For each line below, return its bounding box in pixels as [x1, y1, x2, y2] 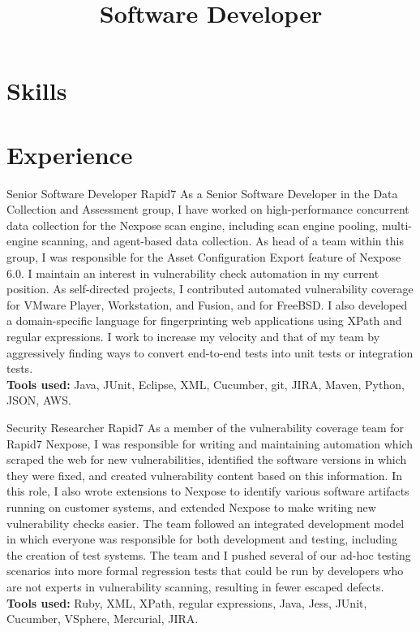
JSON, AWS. [6, 392, 71, 409]
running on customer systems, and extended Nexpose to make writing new [6, 498, 376, 515]
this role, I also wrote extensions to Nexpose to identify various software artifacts [6, 483, 409, 500]
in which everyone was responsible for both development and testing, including [6, 530, 397, 548]
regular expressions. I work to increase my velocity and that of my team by [6, 328, 380, 345]
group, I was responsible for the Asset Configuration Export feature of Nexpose [6, 249, 401, 266]
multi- [382, 216, 413, 233]
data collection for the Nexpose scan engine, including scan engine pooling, [6, 216, 379, 233]
